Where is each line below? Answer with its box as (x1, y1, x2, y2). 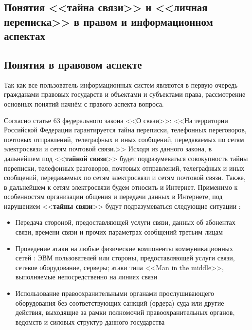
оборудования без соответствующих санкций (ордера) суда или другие (15, 297, 224, 308)
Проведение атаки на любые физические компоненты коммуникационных (15, 243, 234, 253)
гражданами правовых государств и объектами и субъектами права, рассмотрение (4, 89, 246, 99)
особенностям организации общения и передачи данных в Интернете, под (4, 191, 223, 202)
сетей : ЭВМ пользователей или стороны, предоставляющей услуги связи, (15, 253, 235, 263)
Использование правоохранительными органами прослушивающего (15, 288, 214, 298)
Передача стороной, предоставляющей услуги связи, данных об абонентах (15, 217, 235, 227)
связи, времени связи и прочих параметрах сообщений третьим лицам (15, 227, 223, 237)
